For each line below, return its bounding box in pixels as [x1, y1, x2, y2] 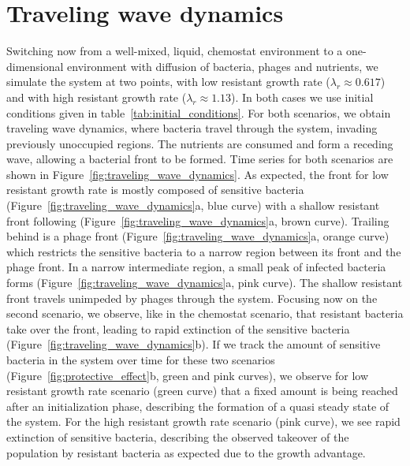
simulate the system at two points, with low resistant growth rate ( [6, 73, 330, 90]
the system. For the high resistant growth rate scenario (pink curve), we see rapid [6, 413, 401, 430]
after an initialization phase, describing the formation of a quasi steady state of [6, 397, 389, 414]
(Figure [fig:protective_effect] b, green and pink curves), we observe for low [6, 367, 369, 383]
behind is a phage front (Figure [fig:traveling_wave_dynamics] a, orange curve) [6, 228, 389, 244]
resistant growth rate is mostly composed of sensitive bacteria [6, 181, 304, 198]
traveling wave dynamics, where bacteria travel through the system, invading [6, 120, 378, 136]
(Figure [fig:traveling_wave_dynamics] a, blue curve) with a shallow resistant [6, 197, 380, 214]
